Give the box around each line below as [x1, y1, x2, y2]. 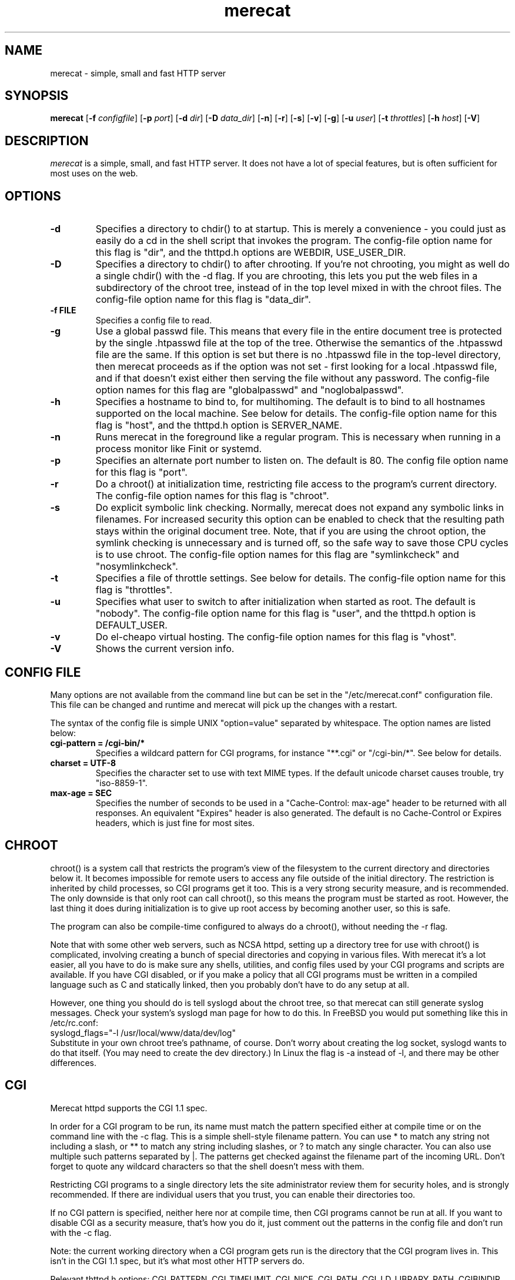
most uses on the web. [50, 168, 138, 179]
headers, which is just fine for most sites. [95, 817, 255, 828]
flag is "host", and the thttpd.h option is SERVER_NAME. [95, 419, 343, 432]
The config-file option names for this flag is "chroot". [95, 490, 329, 502]
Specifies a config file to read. [95, 315, 212, 326]
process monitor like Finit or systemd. [95, 443, 262, 455]
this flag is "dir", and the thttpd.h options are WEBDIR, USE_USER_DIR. [95, 246, 406, 259]
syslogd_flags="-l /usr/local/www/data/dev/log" [50, 1027, 236, 1038]
